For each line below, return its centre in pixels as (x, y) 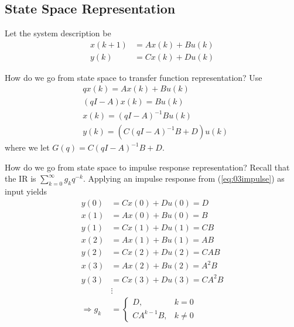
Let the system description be (58, 33)
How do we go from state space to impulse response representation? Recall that (147, 167)
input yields (26, 191)
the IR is (20, 178)
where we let (27, 147)
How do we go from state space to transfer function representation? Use (134, 77)
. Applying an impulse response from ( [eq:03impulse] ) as (184, 178)
